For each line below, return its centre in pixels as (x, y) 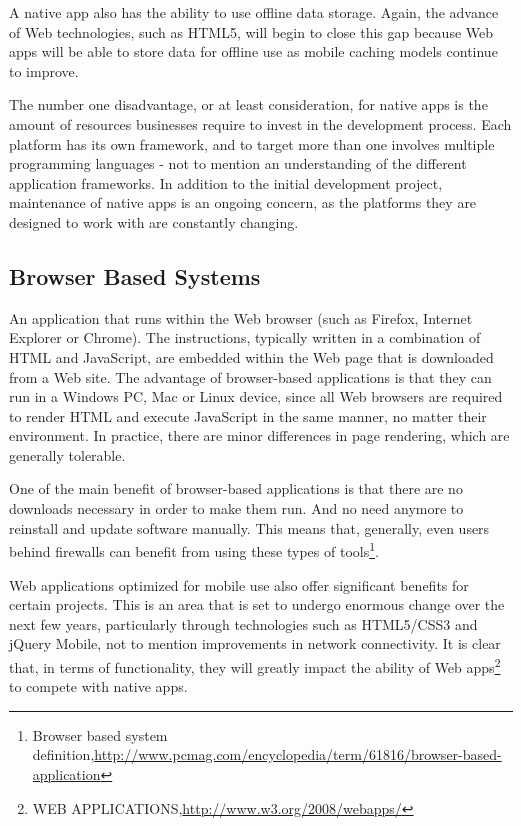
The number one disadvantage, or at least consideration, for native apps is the (248, 104)
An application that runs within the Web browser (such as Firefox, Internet (241, 317)
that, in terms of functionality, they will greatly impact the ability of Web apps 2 (255, 665)
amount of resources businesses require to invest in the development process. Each (260, 123)
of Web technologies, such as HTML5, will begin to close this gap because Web (251, 31)
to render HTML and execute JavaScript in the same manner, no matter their (248, 415)
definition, (63, 754)
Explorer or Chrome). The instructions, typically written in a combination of (245, 337)
